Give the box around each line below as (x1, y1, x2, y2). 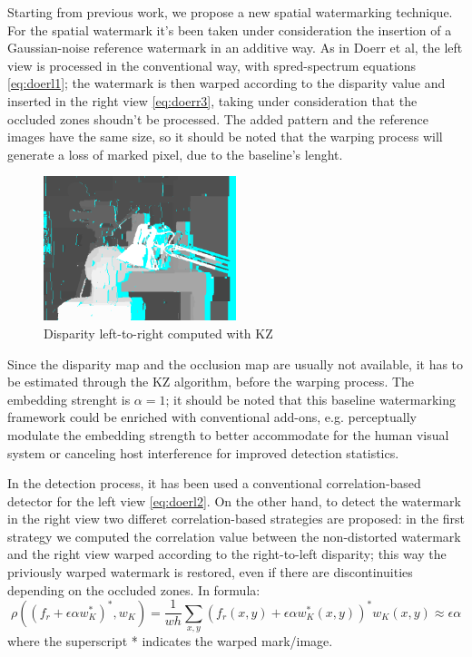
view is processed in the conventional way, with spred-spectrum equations (7, 55, 417, 74)
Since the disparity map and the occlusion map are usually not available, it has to (7, 354, 464, 373)
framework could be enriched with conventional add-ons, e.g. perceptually (7, 407, 417, 427)
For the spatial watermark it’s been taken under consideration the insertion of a (7, 20, 452, 39)
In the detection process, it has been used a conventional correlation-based (7, 474, 421, 493)
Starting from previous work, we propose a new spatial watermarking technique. (7, 3, 453, 21)
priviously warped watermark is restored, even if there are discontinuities (7, 563, 413, 582)
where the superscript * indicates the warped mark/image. (7, 632, 333, 651)
